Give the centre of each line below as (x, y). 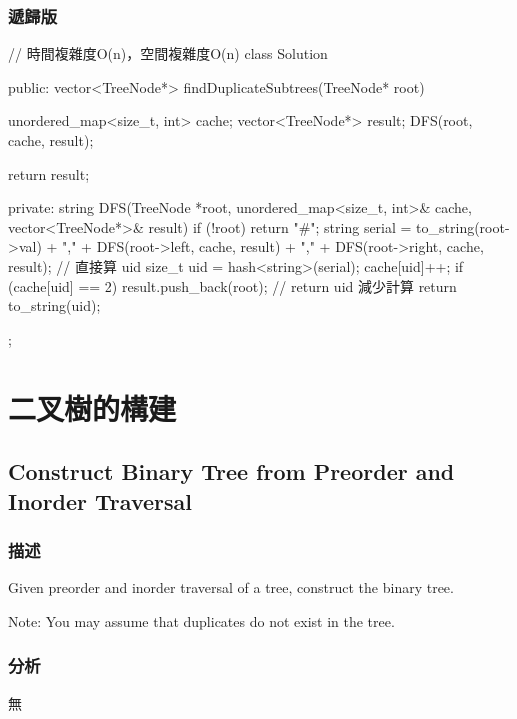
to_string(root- (463, 226)
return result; (49, 173)
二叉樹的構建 (92, 407)
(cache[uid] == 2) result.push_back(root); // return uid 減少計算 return (232, 285)
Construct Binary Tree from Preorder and (231, 471)
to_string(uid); (54, 305)
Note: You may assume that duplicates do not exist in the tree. (201, 620)
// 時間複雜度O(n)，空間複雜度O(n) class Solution (168, 53)
